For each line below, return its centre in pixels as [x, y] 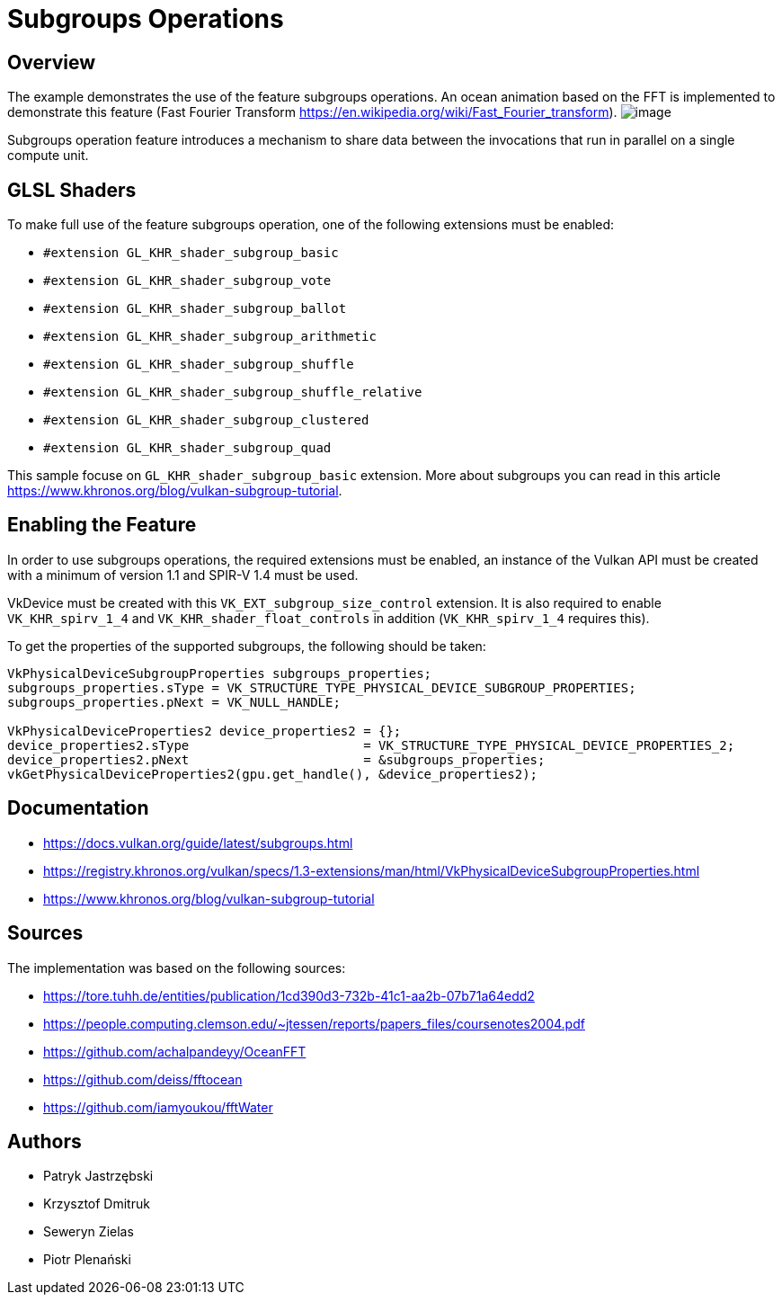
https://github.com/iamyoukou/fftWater [158, 1107]
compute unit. [48, 156]
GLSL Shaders [72, 190]
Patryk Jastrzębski [98, 1176]
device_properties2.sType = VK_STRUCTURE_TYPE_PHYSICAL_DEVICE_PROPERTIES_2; [371, 745]
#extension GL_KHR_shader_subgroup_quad [187, 448]
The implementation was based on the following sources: [177, 968]
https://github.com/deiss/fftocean [143, 1079]
